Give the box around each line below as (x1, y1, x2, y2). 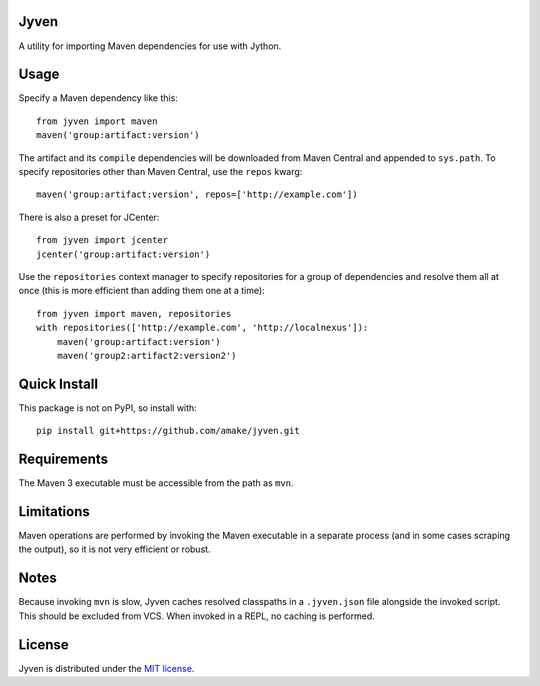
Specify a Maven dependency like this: (18, 92, 179, 104)
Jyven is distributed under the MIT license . (18, 662, 195, 674)
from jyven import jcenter (36, 235, 169, 246)
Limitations (18, 503, 90, 520)
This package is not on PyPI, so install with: (18, 401, 197, 414)
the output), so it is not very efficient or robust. (18, 543, 211, 555)
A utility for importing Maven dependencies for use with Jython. (18, 40, 282, 52)
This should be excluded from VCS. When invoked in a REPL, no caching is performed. (18, 610, 375, 622)
